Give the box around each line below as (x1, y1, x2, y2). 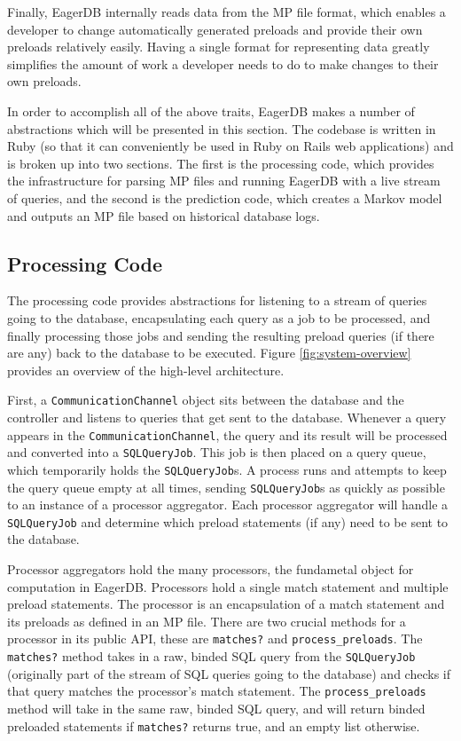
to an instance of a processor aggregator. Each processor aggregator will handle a (7, 495, 449, 514)
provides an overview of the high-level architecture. (7, 360, 285, 379)
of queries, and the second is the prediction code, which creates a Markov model (7, 188, 442, 207)
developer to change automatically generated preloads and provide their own (7, 20, 423, 38)
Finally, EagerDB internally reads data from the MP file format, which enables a (7, 3, 446, 20)
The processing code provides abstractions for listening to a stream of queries (7, 291, 427, 310)
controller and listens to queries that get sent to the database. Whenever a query (7, 407, 447, 426)
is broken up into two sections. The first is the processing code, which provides (7, 154, 434, 172)
